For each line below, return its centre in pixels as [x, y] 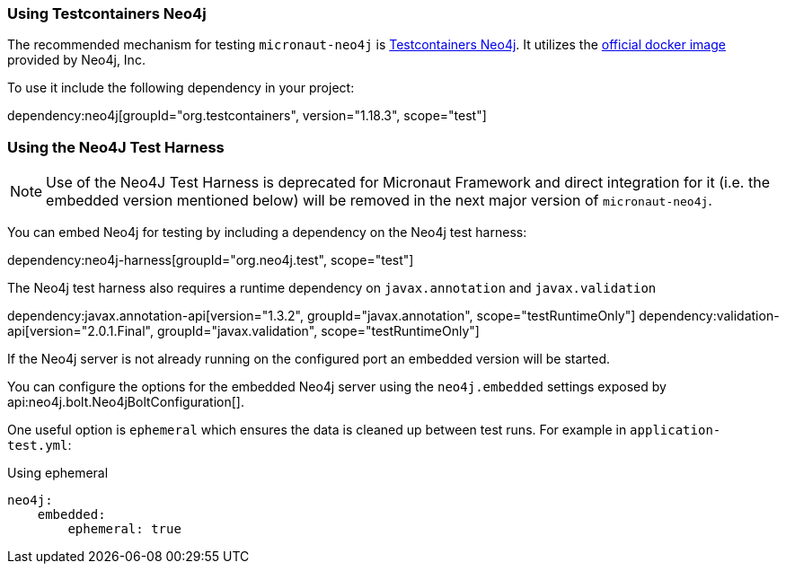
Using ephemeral [58, 473]
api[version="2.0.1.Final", [81, 331]
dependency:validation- [709, 316]
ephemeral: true [124, 529]
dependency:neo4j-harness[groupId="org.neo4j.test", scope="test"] [211, 260]
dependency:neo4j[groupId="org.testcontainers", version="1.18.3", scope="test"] [247, 116]
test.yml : [40, 445]
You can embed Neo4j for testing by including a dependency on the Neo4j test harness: [267, 233]
